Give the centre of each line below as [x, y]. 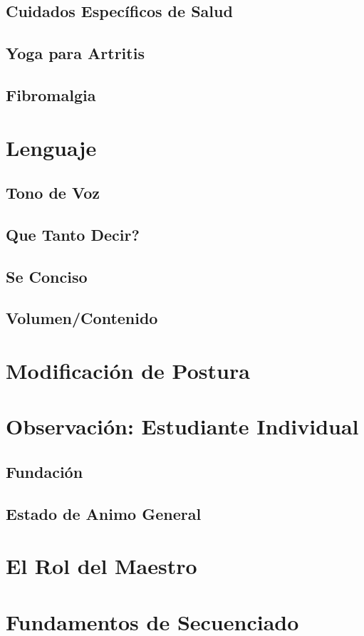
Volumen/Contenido [82, 318]
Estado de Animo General [104, 513]
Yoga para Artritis [75, 53]
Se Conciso [47, 276]
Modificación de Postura [128, 371]
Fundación [45, 471]
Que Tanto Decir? [73, 234]
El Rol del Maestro [102, 566]
